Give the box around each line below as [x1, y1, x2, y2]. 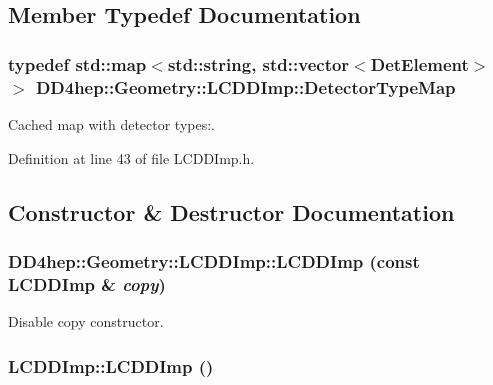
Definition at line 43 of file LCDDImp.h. [8, 147, 255, 168]
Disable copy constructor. [8, 311, 164, 332]
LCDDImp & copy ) [8, 271, 166, 296]
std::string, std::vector [167, 51, 350, 76]
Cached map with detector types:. [8, 113, 215, 134]
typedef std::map [8, 51, 147, 76]
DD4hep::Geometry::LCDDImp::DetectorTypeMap [35, 74, 456, 99]
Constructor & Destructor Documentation [8, 196, 455, 227]
